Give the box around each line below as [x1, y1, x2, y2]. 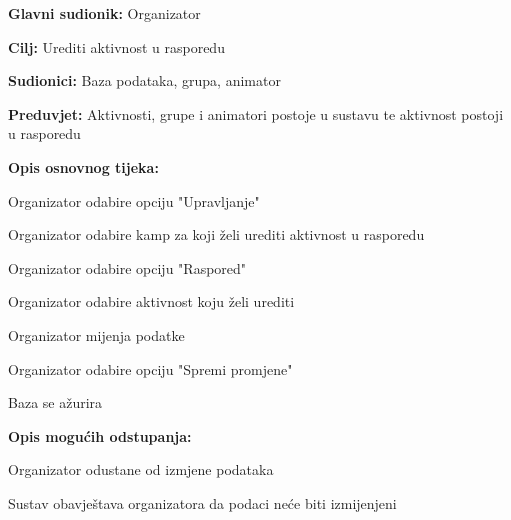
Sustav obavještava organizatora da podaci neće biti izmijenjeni [8, 492, 397, 513]
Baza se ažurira [8, 392, 103, 413]
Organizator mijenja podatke [8, 324, 185, 345]
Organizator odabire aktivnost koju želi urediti [8, 291, 295, 312]
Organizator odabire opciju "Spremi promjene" [8, 358, 293, 379]
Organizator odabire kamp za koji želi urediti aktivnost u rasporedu [8, 224, 425, 245]
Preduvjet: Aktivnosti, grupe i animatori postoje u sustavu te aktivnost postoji [8, 103, 504, 124]
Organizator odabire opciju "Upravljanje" [8, 190, 260, 211]
